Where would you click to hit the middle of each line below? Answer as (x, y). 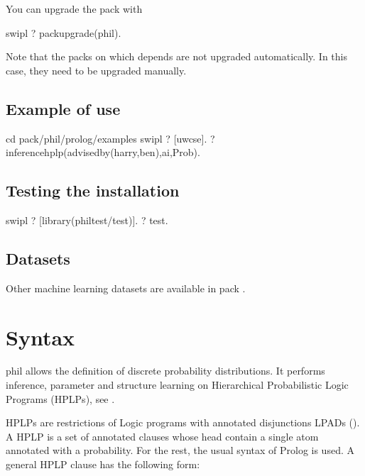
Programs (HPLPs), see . (60, 398)
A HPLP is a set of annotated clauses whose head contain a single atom (162, 436)
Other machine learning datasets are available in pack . (126, 288)
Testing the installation (93, 190)
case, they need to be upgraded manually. (96, 70)
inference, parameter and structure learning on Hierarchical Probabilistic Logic (177, 385)
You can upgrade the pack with (74, 9)
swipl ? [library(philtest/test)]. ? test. (87, 220)
